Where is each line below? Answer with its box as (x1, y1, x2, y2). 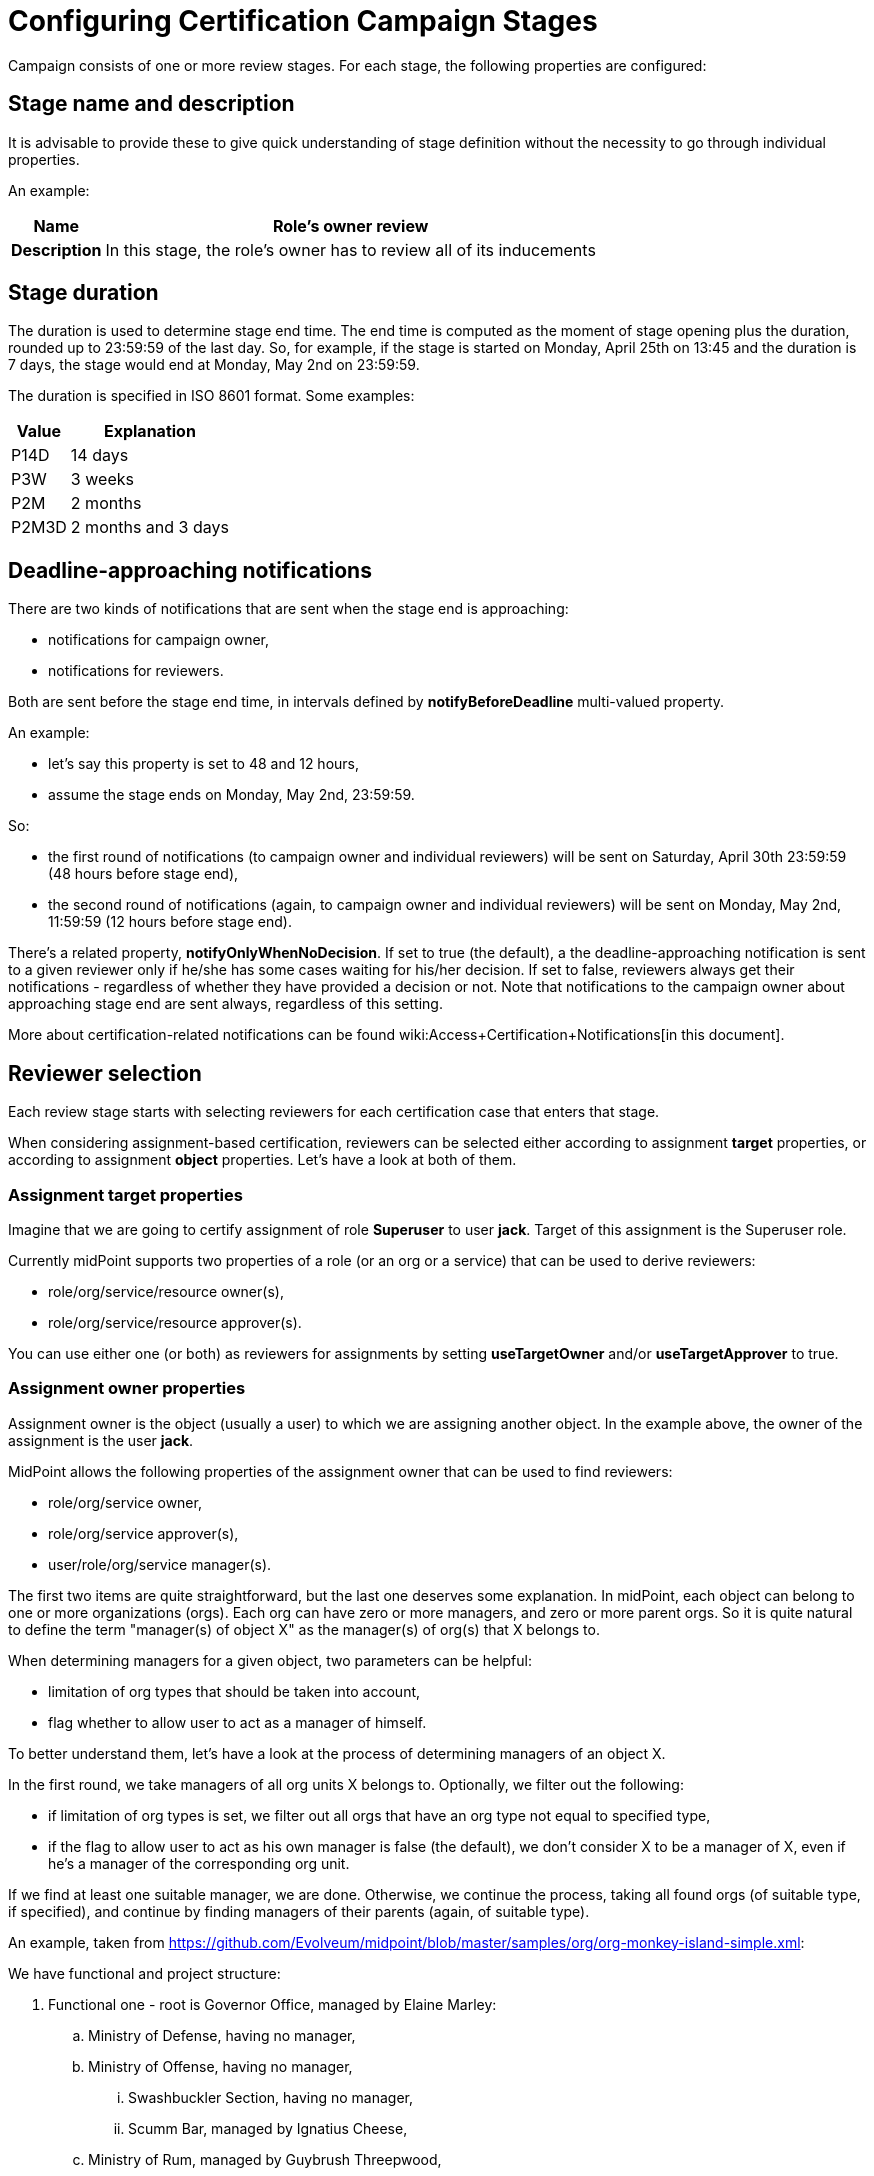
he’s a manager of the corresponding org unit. (48, 1854, 350, 1872)
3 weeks (70, 469, 134, 490)
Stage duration (8, 280, 159, 306)
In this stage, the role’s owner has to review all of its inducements (105, 239, 596, 260)
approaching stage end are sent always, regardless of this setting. (8, 995, 443, 1013)
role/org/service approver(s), (48, 1524, 239, 1542)
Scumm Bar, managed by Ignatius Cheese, (128, 2119, 408, 2137)
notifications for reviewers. (48, 662, 224, 680)
